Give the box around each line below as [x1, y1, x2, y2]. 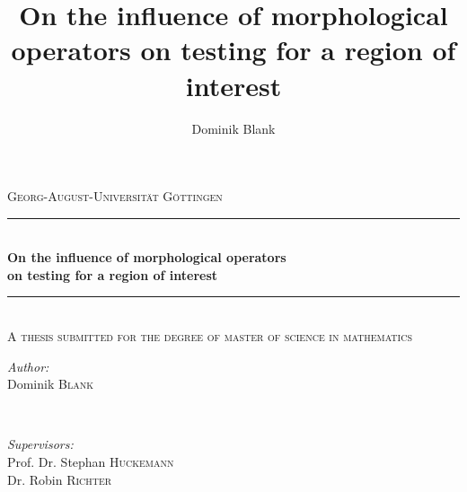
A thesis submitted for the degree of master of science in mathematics [7, 327, 412, 346]
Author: [7, 356, 49, 375]
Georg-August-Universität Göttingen [7, 187, 223, 206]
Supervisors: [7, 435, 74, 453]
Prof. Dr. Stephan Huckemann [7, 452, 174, 471]
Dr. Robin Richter [7, 470, 112, 488]
